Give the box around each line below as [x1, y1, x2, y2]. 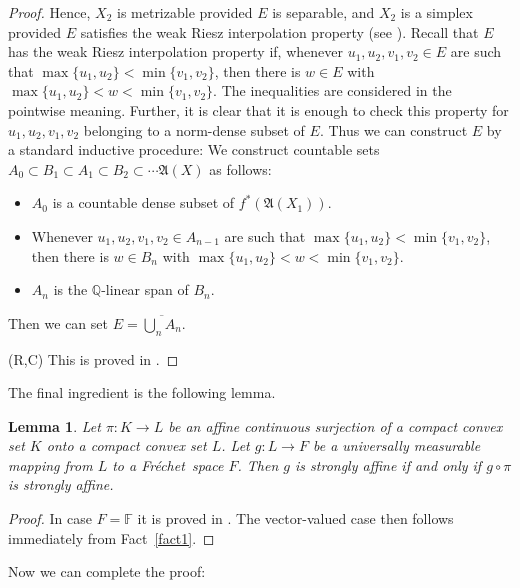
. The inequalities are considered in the [213, 80, 452, 101]
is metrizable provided [116, 2, 253, 22]
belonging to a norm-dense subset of [83, 119, 305, 140]
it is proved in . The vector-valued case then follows [137, 508, 454, 529]
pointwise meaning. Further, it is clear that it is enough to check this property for [8, 99, 509, 120]
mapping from [8, 454, 93, 475]
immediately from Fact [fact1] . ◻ [8, 527, 215, 548]
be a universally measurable [312, 435, 481, 456]
